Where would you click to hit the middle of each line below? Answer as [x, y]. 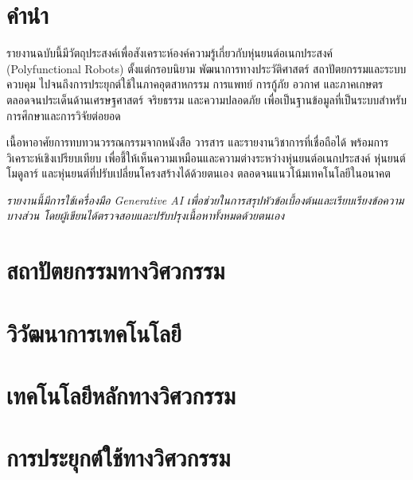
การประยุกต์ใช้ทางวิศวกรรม [119, 457]
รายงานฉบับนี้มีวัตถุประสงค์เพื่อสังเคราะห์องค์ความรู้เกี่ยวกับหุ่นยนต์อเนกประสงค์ [170, 53]
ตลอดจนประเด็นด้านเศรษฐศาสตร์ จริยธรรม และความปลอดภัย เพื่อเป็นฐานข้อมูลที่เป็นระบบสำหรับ [206, 99]
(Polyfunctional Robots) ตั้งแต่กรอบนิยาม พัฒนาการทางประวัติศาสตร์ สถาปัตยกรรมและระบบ [206, 68]
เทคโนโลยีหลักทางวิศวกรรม [121, 395]
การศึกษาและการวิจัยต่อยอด [64, 115]
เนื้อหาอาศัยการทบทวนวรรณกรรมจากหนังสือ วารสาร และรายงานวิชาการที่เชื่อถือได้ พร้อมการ [198, 142]
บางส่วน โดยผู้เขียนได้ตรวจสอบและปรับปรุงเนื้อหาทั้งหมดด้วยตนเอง [146, 215]
